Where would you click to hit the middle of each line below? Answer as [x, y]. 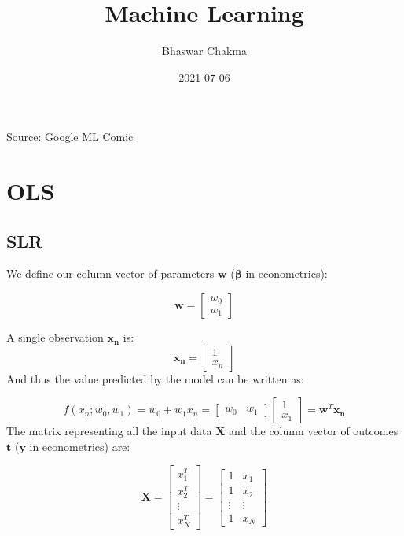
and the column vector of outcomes [314, 431]
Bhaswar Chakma [204, 51]
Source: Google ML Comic [70, 137]
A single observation [55, 337]
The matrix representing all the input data [109, 431]
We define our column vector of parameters [110, 274]
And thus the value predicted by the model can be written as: [155, 378]
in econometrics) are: [80, 446]
